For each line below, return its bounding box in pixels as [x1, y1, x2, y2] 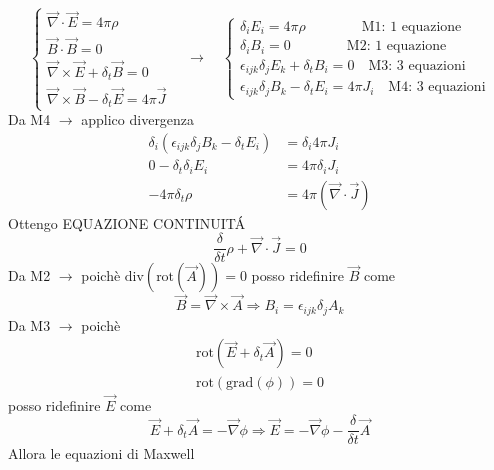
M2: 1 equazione [346, 39, 447, 54]
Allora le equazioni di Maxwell [8, 443, 195, 464]
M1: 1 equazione [361, 19, 462, 34]
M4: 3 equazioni [388, 80, 486, 95]
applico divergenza [81, 109, 195, 130]
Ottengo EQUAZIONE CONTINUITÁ [8, 212, 246, 233]
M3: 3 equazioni [368, 58, 466, 73]
